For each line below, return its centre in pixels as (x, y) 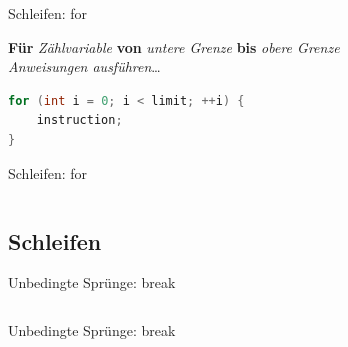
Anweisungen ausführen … (84, 66)
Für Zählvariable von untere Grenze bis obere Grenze (174, 46)
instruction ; (79, 120)
